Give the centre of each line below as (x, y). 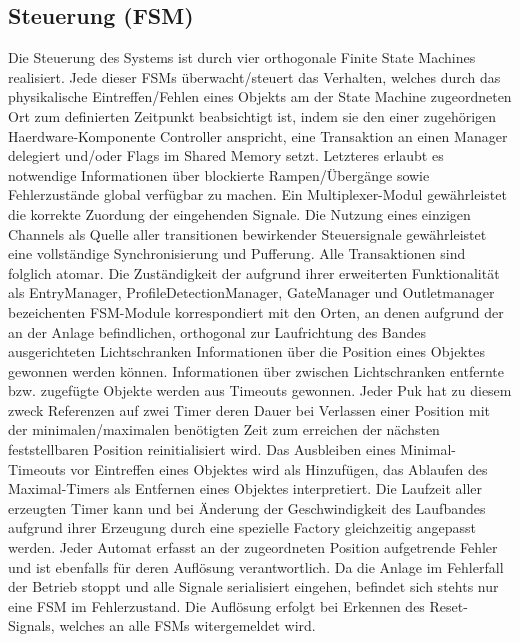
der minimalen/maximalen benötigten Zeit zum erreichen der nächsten (224, 429)
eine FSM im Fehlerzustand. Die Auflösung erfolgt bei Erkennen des (216, 605)
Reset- (448, 605)
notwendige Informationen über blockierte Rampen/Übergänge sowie (219, 174)
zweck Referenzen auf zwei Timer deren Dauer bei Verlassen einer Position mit (249, 409)
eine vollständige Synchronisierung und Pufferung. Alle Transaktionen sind (237, 253)
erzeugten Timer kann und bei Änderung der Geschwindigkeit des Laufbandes (247, 507)
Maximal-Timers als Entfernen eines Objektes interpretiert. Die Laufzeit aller (245, 488)
